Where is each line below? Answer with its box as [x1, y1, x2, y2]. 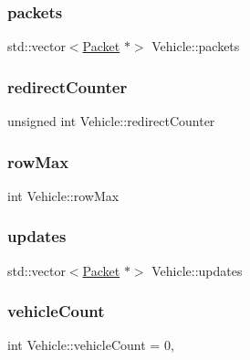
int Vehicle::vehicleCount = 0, [7, 335, 174, 355]
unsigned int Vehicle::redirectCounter [7, 111, 215, 131]
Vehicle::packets [151, 37, 240, 56]
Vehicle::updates [151, 260, 243, 280]
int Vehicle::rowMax [7, 185, 120, 205]
